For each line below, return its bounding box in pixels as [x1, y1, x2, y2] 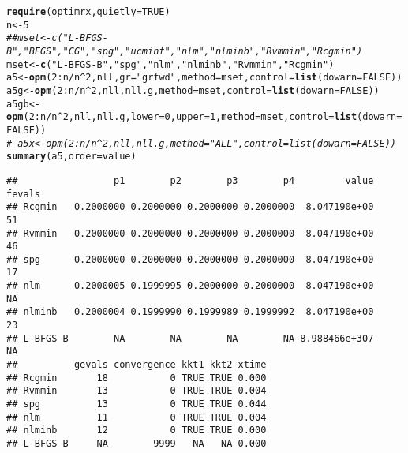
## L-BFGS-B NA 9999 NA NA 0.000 [6, 438, 267, 449]
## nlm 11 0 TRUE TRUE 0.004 [6, 411, 267, 423]
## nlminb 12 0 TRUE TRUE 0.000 [6, 425, 267, 436]
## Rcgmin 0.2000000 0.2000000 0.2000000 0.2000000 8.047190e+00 [6, 201, 374, 213]
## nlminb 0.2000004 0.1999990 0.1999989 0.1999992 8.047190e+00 [6, 306, 374, 318]
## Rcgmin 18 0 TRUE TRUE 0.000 [6, 372, 267, 384]
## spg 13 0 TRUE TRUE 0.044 [6, 399, 267, 410]
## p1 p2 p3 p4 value [6, 174, 374, 186]
